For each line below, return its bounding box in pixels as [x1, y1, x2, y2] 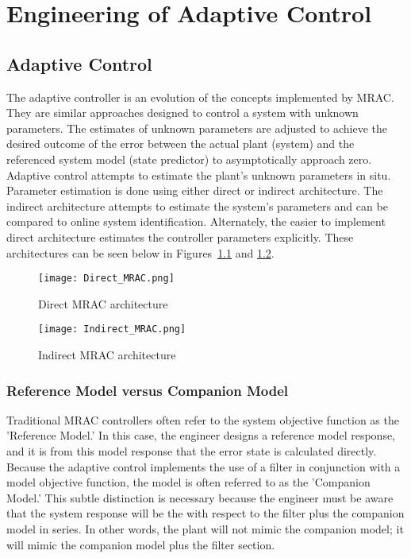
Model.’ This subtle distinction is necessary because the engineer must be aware [6, 489, 394, 506]
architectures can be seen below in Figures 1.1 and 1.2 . [6, 244, 275, 261]
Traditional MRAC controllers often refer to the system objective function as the [6, 411, 399, 428]
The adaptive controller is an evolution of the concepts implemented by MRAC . [6, 88, 394, 105]
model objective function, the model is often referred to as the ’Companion [6, 474, 371, 490]
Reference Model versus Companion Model [6, 380, 289, 400]
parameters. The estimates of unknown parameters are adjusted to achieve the [6, 119, 388, 136]
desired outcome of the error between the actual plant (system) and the [6, 135, 355, 152]
